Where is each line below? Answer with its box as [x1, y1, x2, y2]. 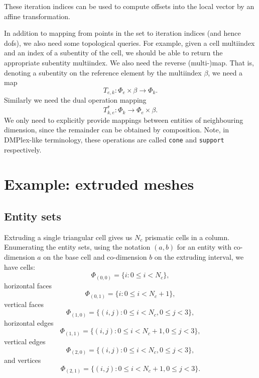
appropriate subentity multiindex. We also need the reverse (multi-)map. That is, [4, 57, 254, 67]
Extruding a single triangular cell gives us [4, 232, 133, 242]
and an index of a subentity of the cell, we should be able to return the [4, 47, 223, 58]
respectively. [4, 144, 42, 155]
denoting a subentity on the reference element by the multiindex [4, 67, 202, 78]
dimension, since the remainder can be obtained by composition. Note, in [4, 124, 229, 135]
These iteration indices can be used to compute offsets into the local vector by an [4, 1, 254, 11]
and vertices [4, 355, 41, 365]
